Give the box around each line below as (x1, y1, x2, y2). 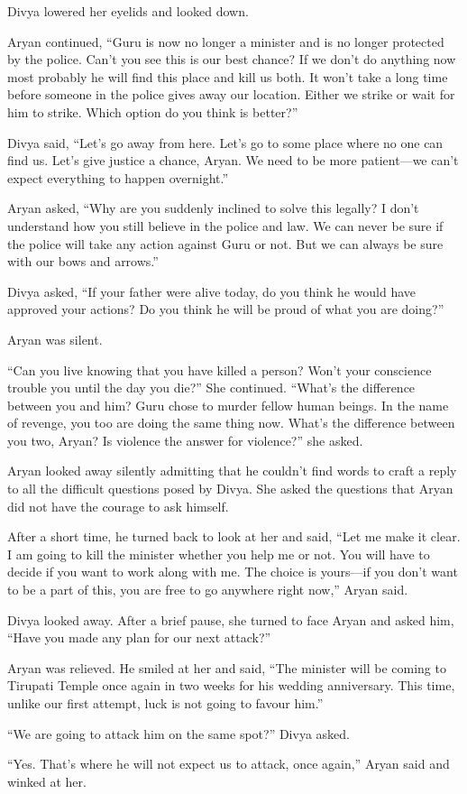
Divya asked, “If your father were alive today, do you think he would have (7, 282, 417, 300)
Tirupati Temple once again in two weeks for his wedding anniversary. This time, (7, 676, 455, 695)
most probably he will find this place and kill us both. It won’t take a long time (7, 67, 448, 86)
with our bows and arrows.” (7, 252, 159, 271)
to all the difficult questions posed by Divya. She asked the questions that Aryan (7, 479, 453, 498)
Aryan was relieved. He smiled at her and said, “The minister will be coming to (7, 658, 446, 677)
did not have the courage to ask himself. (7, 496, 229, 515)
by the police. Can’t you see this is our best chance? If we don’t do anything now (7, 50, 456, 69)
